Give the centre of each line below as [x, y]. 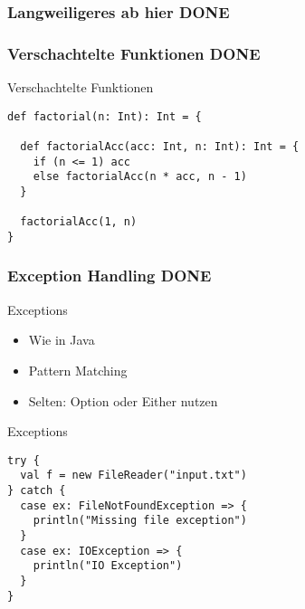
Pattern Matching [78, 370]
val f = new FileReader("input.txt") [133, 476]
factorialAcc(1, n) [79, 222]
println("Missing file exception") [140, 521]
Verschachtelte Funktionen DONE [134, 53]
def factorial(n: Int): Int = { [105, 116]
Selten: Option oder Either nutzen [123, 400]
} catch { [37, 491]
